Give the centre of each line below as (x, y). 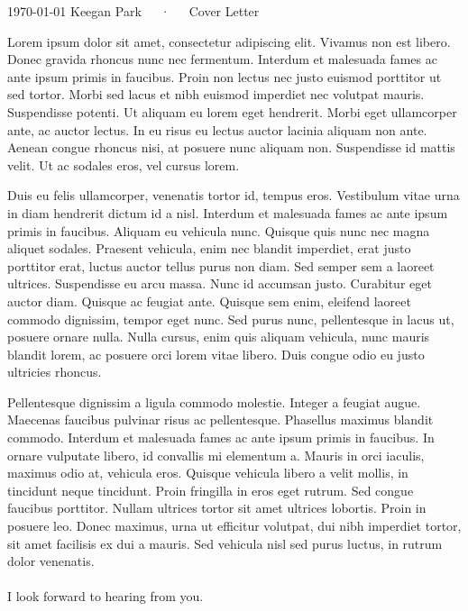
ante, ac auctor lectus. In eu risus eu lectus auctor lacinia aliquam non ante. (217, 129)
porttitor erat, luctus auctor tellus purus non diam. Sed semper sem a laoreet (221, 265)
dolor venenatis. (51, 561)
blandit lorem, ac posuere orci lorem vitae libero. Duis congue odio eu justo (216, 354)
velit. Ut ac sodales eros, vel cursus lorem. (124, 164)
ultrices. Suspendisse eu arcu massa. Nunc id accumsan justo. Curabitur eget (220, 283)
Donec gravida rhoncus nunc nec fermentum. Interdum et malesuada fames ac (222, 59)
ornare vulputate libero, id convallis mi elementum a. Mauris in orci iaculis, (216, 455)
